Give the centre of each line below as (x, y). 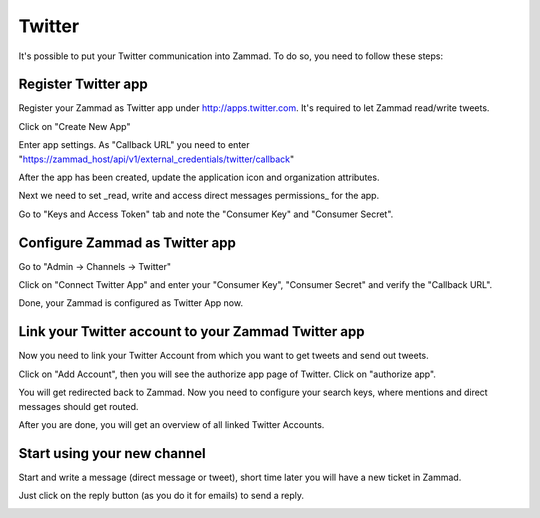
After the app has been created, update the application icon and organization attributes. (199, 177)
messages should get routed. (78, 406)
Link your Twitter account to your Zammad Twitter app (191, 331)
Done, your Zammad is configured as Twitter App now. (131, 303)
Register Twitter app (83, 84)
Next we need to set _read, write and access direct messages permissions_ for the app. (199, 196)
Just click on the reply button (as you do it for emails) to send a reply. (161, 496)
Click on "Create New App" (74, 126)
